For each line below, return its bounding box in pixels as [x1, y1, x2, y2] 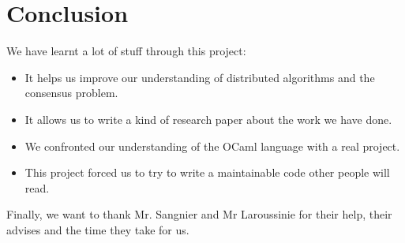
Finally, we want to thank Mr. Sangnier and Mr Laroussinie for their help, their [6, 206, 392, 222]
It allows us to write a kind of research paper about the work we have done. [24, 110, 392, 127]
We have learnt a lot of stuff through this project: [6, 43, 246, 59]
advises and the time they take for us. [6, 221, 189, 237]
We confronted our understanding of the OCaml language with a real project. [24, 137, 400, 154]
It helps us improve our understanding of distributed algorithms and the [24, 69, 375, 85]
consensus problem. [24, 84, 118, 101]
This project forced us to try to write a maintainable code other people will [24, 164, 390, 181]
